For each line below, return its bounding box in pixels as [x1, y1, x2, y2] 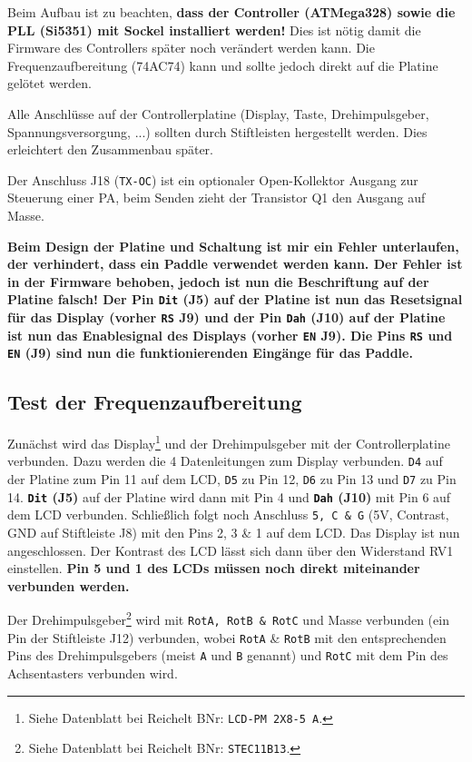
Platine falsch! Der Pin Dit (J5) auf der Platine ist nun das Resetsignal [7, 290, 463, 309]
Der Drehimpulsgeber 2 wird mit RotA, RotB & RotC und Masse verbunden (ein [7, 608, 449, 629]
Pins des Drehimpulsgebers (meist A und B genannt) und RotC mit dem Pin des [7, 646, 448, 665]
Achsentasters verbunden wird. [7, 664, 178, 683]
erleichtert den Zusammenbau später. [7, 140, 213, 159]
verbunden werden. [7, 576, 130, 595]
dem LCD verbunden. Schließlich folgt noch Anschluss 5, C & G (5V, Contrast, [7, 505, 449, 524]
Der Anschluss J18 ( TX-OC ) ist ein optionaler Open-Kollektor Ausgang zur [7, 170, 418, 189]
